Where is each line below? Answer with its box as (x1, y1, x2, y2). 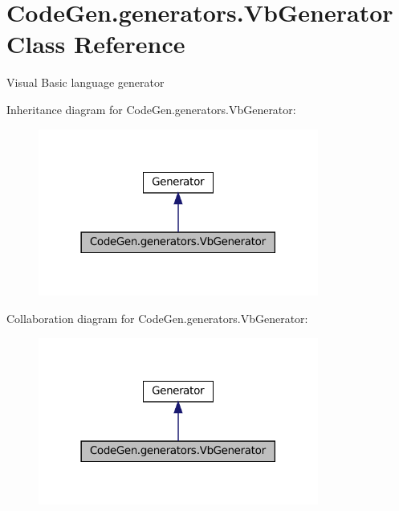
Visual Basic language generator (6, 74, 165, 91)
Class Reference (6, 27, 185, 60)
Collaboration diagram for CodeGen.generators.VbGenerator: (6, 309, 308, 326)
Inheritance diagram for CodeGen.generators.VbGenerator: (6, 100, 296, 117)
